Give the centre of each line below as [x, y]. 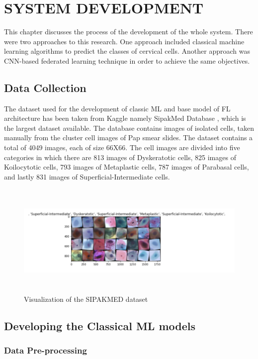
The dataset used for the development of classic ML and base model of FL [117, 108]
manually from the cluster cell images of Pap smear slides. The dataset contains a [129, 137]
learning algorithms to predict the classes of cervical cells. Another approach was [127, 51]
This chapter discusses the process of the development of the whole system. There [129, 32]
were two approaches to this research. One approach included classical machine [124, 41]
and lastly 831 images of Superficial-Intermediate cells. [87, 176]
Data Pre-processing [45, 350]
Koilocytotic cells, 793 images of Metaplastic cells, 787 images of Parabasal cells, [127, 167]
